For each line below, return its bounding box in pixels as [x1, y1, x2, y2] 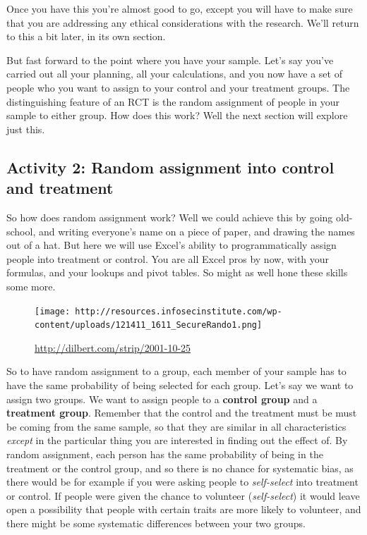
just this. [6, 121, 45, 136]
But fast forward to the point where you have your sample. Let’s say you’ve [6, 52, 334, 67]
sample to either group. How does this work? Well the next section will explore [6, 108, 348, 123]
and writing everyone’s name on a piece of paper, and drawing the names [38, 223, 355, 238]
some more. [6, 278, 56, 293]
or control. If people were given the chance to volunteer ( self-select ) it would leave [6, 488, 360, 503]
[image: [35, 306, 71, 316]
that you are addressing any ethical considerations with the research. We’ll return [6, 15, 359, 30]
